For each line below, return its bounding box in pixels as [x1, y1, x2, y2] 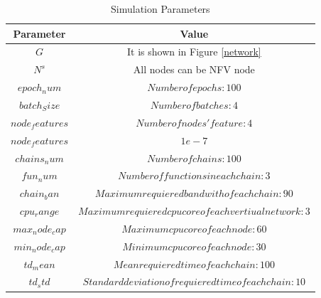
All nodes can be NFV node [133, 62, 255, 77]
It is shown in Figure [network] [127, 44, 261, 59]
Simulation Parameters [111, 1, 210, 16]
